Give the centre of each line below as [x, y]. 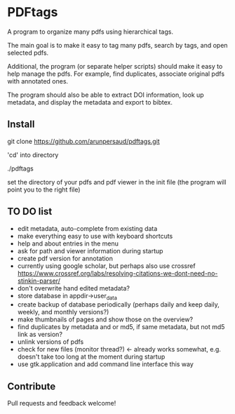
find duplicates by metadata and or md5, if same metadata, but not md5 [121, 327]
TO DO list [30, 212]
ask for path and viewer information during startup [90, 251]
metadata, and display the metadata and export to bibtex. [90, 102]
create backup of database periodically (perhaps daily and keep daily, [118, 305]
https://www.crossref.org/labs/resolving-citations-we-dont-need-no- [117, 273]
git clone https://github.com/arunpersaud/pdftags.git [83, 141]
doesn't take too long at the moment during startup [91, 357]
